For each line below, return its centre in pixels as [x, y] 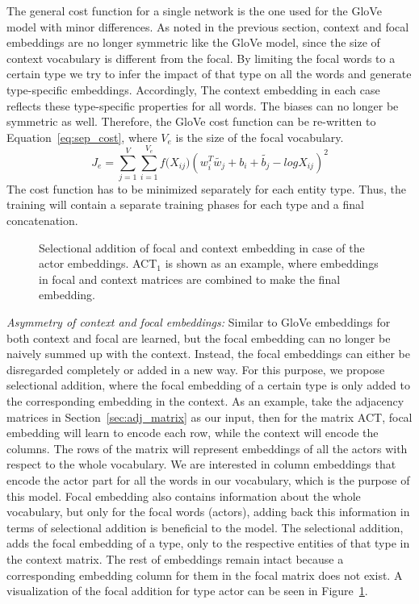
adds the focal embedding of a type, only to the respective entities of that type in [208, 543]
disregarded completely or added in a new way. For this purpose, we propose [196, 369]
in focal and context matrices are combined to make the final [190, 279]
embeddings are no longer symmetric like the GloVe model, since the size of [193, 42]
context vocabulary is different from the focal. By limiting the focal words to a [201, 58]
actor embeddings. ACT [98, 263]
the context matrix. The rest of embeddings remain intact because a [175, 558]
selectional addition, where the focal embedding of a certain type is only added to [208, 385]
